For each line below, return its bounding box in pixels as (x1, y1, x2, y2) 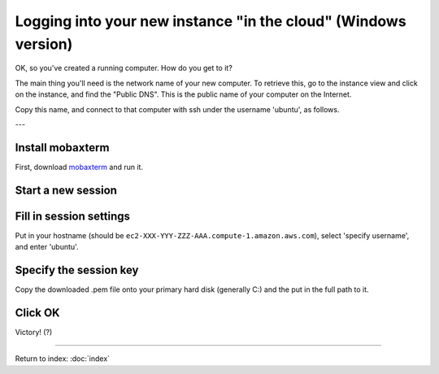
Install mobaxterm (15, 141, 110, 154)
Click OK (15, 306, 60, 320)
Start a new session (15, 183, 118, 197)
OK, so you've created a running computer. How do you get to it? (15, 63, 233, 73)
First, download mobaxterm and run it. (15, 162, 144, 172)
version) (15, 35, 73, 53)
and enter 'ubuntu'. (15, 242, 79, 252)
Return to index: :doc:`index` (15, 354, 110, 363)
